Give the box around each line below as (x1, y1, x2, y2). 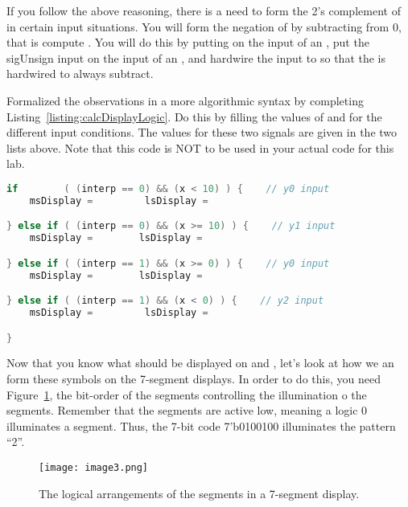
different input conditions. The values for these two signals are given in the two (6, 124, 398, 141)
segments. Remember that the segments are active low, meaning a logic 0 (6, 402, 368, 419)
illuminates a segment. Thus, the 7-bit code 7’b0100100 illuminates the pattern (6, 417, 396, 434)
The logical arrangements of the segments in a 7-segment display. (39, 485, 360, 501)
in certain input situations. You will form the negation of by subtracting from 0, (6, 18, 402, 35)
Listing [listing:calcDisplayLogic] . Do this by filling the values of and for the (6, 108, 382, 125)
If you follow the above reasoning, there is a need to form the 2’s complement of (6, 2, 401, 18)
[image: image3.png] (39, 462, 149, 473)
